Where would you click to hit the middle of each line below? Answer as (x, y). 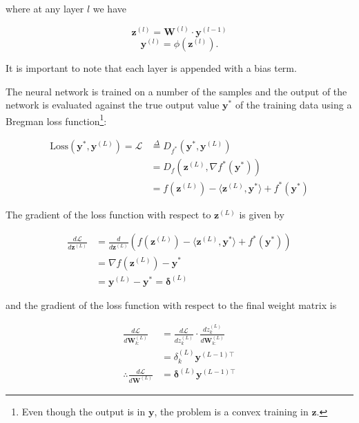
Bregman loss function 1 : (56, 120)
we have (109, 8)
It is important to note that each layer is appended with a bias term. (151, 68)
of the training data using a (293, 105)
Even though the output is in (84, 411)
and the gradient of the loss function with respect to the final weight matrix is (171, 305)
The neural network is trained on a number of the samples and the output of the (176, 91)
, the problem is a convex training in (231, 411)
